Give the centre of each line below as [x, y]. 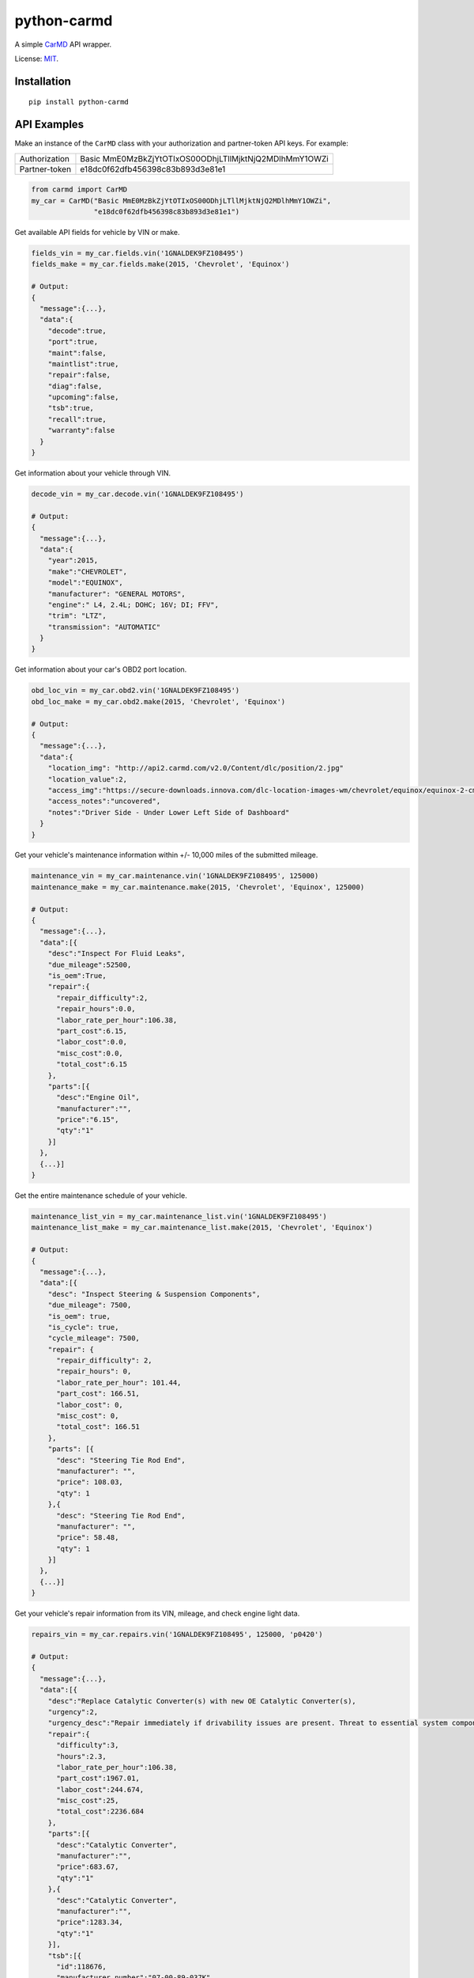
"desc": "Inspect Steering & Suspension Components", [154, 1294]
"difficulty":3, [88, 1745]
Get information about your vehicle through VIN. [93, 473]
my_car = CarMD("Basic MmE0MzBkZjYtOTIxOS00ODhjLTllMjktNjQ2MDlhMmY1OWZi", [181, 201]
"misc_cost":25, [88, 1801]
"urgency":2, [73, 1712]
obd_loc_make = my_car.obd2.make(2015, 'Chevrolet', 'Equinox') [158, 701]
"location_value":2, [88, 779]
